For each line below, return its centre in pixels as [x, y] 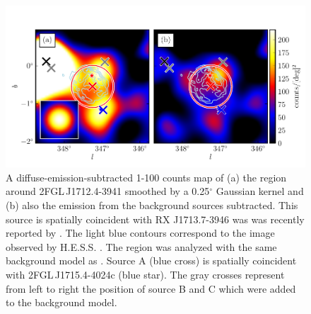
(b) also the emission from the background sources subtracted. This [152, 205]
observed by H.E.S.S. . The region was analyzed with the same [141, 246]
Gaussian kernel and [260, 191]
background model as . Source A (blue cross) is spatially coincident [151, 260]
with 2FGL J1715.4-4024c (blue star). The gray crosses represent [145, 275]
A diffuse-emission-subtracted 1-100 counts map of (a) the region [146, 177]
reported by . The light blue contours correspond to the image [140, 233]
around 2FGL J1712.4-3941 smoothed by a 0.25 [108, 191]
